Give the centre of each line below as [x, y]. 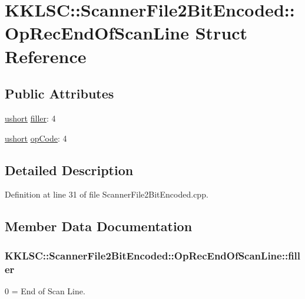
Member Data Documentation [99, 226]
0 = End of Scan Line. [45, 290]
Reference [46, 56]
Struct [221, 33]
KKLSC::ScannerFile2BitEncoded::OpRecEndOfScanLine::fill [153, 255]
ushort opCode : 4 [36, 138]
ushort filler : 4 [30, 118]
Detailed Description [69, 170]
